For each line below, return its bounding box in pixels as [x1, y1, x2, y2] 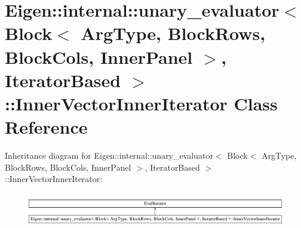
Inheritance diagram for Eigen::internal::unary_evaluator [5, 149, 213, 162]
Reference [5, 115, 88, 139]
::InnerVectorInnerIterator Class [5, 91, 278, 115]
